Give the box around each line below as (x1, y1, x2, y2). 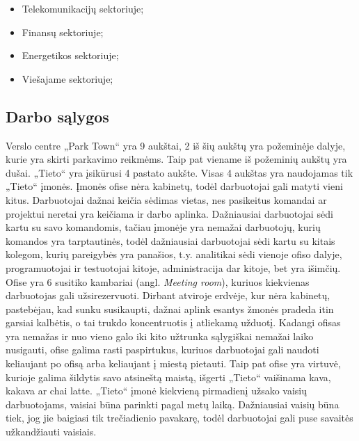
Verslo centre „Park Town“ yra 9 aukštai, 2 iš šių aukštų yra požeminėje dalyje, (6, 138, 346, 152)
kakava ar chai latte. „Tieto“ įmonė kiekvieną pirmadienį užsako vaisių (6, 383, 308, 398)
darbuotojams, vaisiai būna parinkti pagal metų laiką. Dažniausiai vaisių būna (6, 396, 340, 411)
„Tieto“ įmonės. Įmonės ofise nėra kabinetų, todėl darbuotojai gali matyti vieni (6, 179, 343, 193)
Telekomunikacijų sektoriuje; (22, 1, 144, 15)
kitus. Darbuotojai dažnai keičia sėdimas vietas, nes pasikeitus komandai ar (6, 192, 327, 207)
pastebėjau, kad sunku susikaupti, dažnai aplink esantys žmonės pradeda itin (6, 301, 334, 316)
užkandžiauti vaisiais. (6, 424, 97, 439)
